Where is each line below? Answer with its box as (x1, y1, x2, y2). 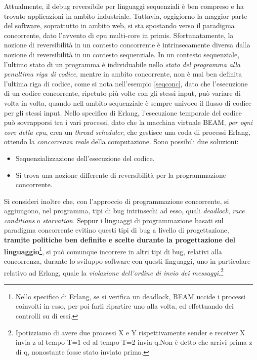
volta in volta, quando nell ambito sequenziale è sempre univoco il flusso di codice (4, 97, 252, 108)
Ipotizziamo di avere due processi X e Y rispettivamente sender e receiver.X (15, 327, 245, 337)
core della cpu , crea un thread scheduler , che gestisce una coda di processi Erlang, (4, 126, 251, 137)
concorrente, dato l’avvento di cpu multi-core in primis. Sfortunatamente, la (4, 30, 234, 40)
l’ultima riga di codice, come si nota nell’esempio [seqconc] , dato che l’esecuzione (4, 78, 248, 88)
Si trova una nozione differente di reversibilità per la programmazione (15, 169, 226, 180)
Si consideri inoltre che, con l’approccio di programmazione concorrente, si (4, 196, 229, 206)
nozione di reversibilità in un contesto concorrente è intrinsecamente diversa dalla (4, 40, 251, 50)
